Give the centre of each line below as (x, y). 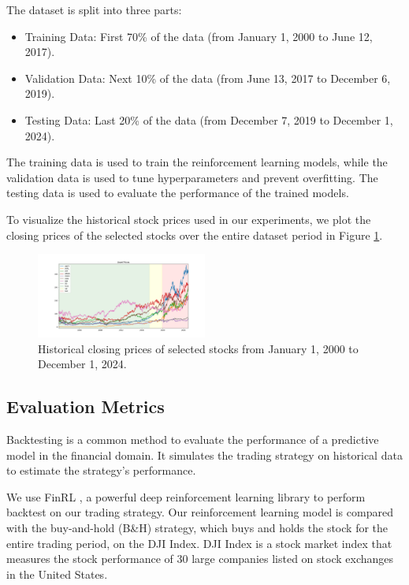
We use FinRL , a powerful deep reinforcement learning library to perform (186, 496)
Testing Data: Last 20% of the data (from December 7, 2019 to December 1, (209, 119)
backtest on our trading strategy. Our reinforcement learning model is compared (200, 512)
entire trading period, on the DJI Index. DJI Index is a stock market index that (199, 543)
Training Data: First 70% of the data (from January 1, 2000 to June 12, (199, 36)
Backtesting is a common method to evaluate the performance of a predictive (193, 440)
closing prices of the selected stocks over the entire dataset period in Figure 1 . (195, 235)
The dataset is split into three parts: (94, 9)
